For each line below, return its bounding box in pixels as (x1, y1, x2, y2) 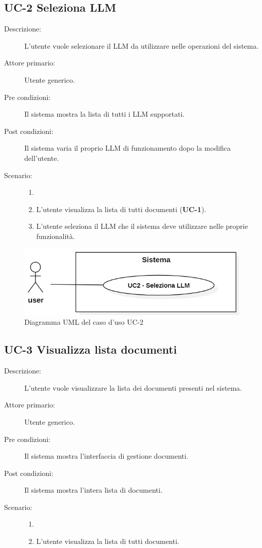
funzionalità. (36, 230, 75, 241)
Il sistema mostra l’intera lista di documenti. (24, 485, 163, 495)
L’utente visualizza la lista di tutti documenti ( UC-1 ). (36, 203, 206, 214)
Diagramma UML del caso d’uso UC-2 (24, 317, 143, 327)
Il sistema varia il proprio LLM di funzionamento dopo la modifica (24, 143, 231, 153)
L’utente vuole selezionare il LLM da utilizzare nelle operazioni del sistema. (24, 40, 259, 51)
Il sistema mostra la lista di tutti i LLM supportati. (24, 109, 185, 119)
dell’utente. (24, 152, 59, 163)
